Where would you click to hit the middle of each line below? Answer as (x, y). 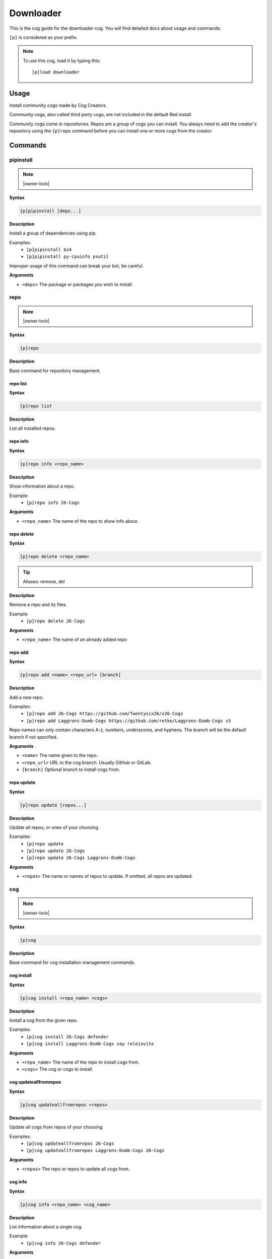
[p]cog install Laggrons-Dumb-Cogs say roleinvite (90, 1044)
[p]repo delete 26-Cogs (56, 621)
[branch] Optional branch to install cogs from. (71, 770)
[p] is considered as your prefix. (44, 37)
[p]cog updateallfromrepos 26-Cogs (70, 1143)
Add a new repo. (26, 697)
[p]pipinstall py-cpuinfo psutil (68, 257)
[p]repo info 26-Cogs (53, 503)
